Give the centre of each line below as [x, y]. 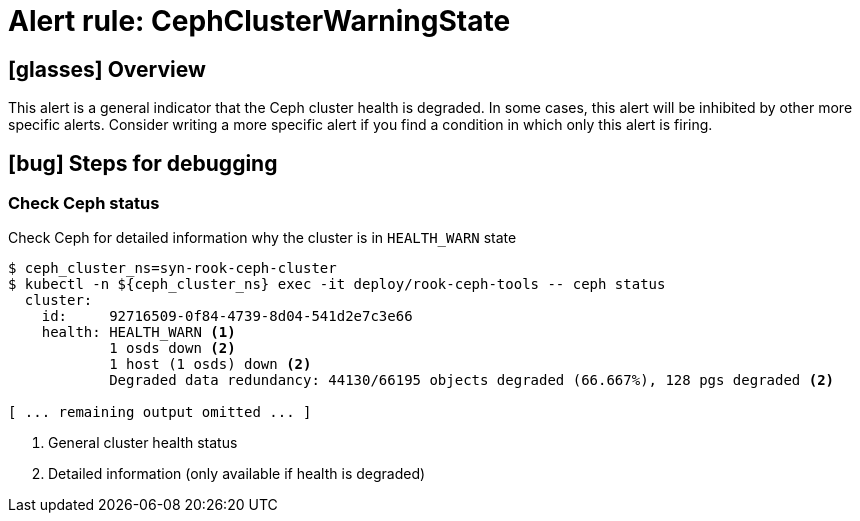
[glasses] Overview [107, 69]
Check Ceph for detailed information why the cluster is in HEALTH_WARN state [262, 238]
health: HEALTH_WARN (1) [138, 332]
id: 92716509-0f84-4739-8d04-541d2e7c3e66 [227, 316]
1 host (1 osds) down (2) [210, 364]
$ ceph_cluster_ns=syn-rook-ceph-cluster [172, 268]
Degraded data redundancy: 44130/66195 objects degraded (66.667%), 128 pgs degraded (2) [472, 380]
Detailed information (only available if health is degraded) [237, 474]
